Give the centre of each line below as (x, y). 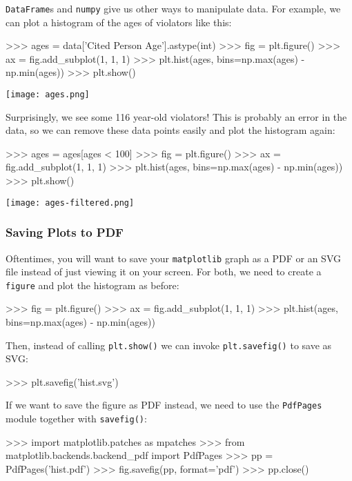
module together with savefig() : (76, 419)
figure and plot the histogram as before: (92, 285)
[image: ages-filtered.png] (70, 203)
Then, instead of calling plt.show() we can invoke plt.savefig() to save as (169, 345)
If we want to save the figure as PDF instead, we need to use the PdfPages (164, 405)
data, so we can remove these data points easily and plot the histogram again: (170, 130)
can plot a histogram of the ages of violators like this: (119, 22)
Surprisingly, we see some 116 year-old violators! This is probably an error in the (176, 116)
